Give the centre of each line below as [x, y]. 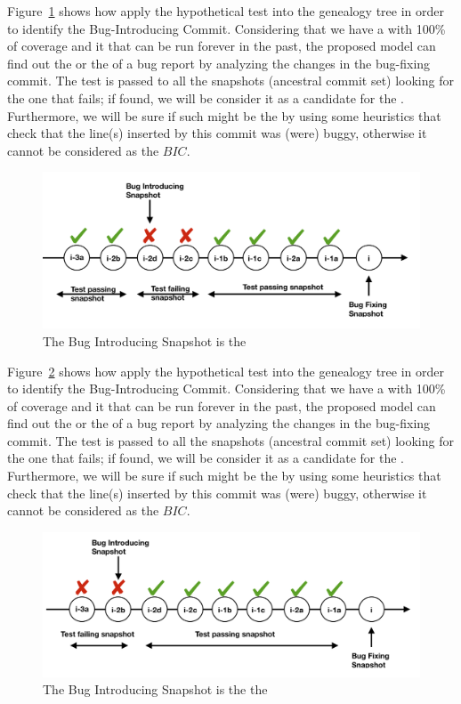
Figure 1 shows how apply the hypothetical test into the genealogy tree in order [226, 11]
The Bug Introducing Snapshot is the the [155, 689]
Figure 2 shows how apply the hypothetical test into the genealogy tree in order [226, 371]
